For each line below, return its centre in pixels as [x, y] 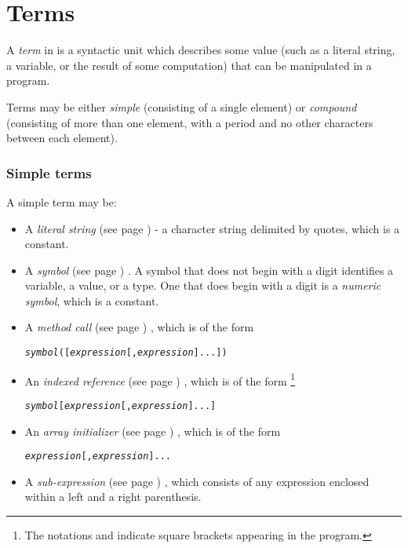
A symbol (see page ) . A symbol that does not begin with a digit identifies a [209, 270]
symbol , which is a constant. [92, 300]
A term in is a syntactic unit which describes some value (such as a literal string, [201, 50]
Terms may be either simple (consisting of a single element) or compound [182, 106]
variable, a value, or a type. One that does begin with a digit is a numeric [203, 285]
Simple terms [49, 172]
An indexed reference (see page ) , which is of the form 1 [160, 379]
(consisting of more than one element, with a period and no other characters [190, 122]
